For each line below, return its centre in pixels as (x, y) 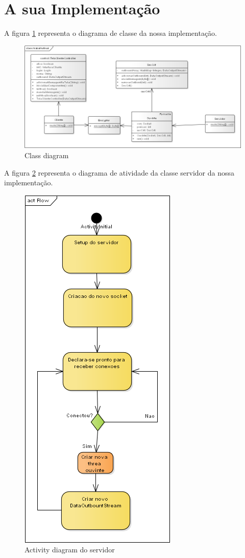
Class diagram (47, 155)
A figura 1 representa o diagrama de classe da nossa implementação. (111, 33)
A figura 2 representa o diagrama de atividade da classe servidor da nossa (119, 172)
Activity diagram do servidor (70, 550)
